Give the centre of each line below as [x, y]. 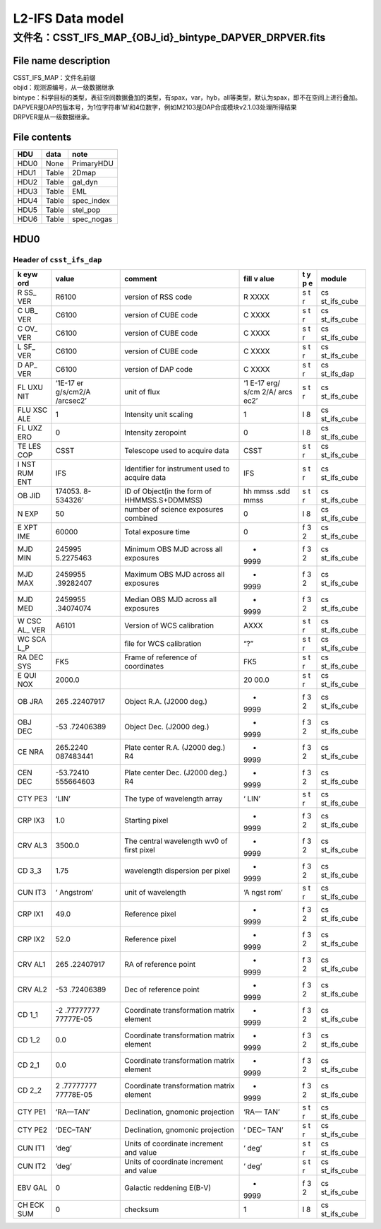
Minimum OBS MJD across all [174, 549]
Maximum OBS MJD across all [175, 574]
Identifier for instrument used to [177, 469]
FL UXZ [30, 428]
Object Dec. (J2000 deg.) [167, 727]
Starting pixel [146, 820]
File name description [62, 60]
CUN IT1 [31, 1148]
